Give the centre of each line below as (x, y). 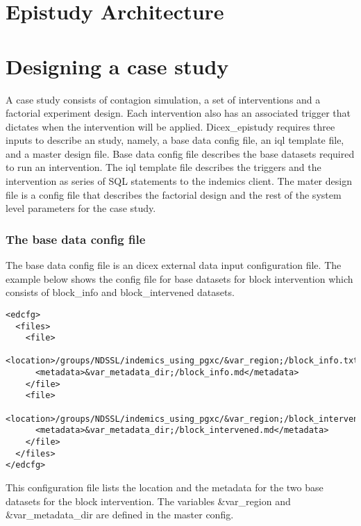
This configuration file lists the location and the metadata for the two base (165, 487)
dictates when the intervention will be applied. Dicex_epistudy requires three (170, 126)
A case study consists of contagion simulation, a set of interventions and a (163, 99)
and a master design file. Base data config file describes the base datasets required (180, 153)
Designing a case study (117, 66)
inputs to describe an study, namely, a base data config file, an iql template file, (175, 140)
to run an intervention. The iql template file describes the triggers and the (163, 167)
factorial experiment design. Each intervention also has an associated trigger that (178, 113)
